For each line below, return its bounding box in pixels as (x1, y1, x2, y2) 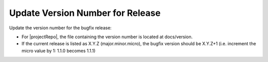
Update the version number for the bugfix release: (9, 25, 112, 31)
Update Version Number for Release (9, 7, 161, 18)
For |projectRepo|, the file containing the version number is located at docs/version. (21, 34, 193, 40)
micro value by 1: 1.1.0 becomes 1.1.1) (21, 48, 96, 54)
